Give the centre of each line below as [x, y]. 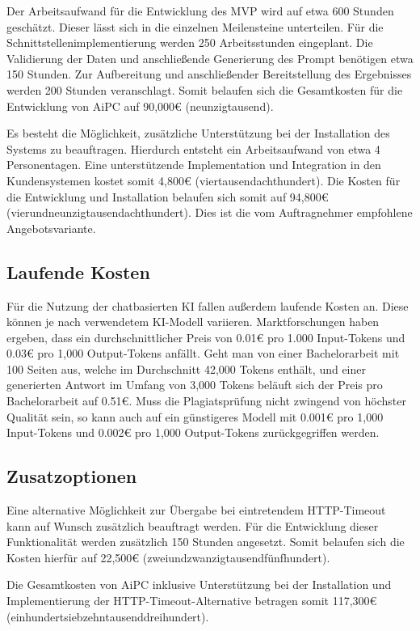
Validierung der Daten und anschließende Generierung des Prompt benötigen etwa [210, 58]
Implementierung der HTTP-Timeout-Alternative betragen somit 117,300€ [192, 601]
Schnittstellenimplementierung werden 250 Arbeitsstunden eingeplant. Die [190, 42]
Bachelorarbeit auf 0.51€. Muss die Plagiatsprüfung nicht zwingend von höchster [207, 401]
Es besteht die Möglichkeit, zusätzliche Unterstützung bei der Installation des [198, 133]
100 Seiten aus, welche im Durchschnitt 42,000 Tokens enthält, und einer [186, 368]
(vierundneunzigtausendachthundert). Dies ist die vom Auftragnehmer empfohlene [210, 212]
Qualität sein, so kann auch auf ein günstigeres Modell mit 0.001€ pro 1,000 [195, 416]
